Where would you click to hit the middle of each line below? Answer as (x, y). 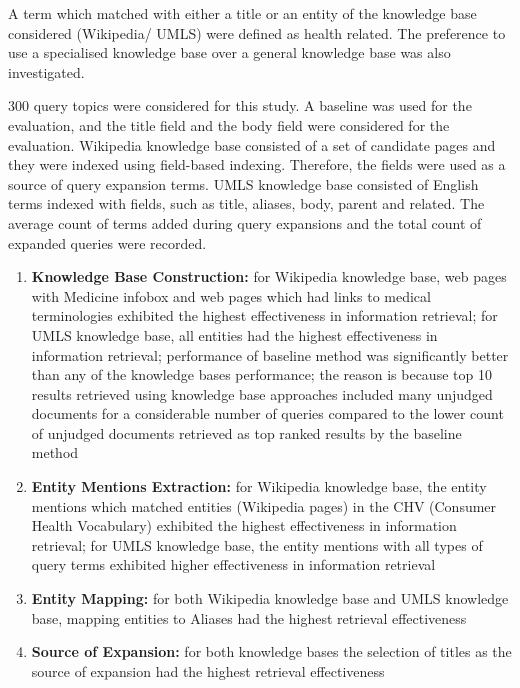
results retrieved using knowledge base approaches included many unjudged (262, 393)
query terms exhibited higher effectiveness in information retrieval (233, 564)
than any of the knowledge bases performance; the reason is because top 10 (261, 374)
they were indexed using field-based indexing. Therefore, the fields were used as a (257, 164)
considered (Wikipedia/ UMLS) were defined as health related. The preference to (257, 32)
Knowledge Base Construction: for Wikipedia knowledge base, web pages (269, 276)
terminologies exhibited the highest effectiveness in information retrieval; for (264, 315)
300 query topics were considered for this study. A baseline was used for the (240, 105)
